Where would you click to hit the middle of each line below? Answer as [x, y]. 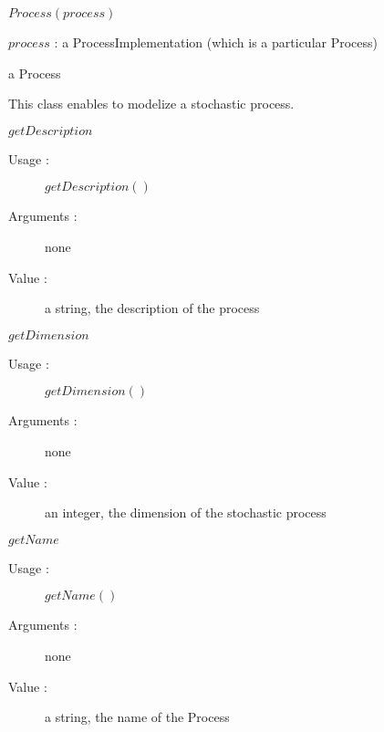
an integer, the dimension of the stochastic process [186, 512]
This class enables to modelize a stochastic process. [151, 104]
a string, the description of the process [152, 308]
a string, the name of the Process [137, 717]
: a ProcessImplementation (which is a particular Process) [216, 42]
